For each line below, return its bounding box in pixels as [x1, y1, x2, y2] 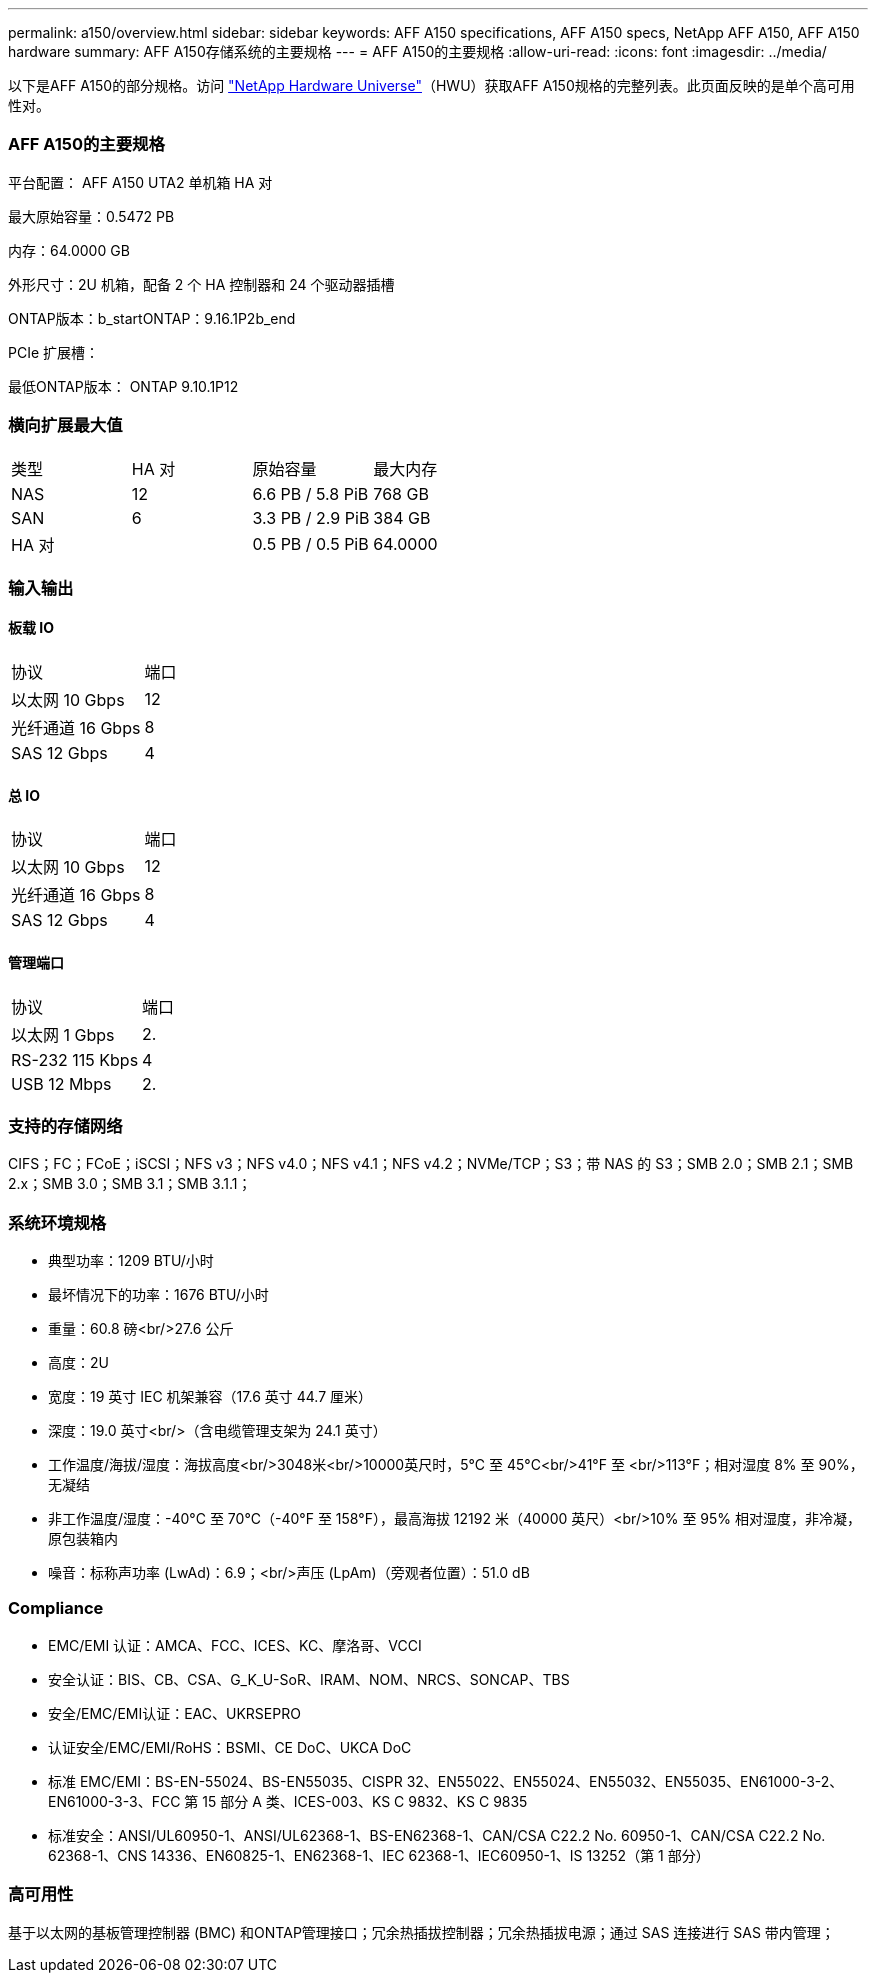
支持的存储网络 [8, 1115, 123, 1136]
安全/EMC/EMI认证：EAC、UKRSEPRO [48, 1704, 301, 1722]
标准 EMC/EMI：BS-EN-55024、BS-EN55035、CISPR [48, 1772, 403, 1790]
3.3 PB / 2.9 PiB [252, 507, 370, 528]
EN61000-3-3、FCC [48, 1792, 181, 1810]
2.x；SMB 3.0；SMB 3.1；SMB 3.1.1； [8, 1175, 252, 1193]
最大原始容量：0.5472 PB [8, 207, 175, 225]
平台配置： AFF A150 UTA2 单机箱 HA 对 [8, 173, 273, 191]
